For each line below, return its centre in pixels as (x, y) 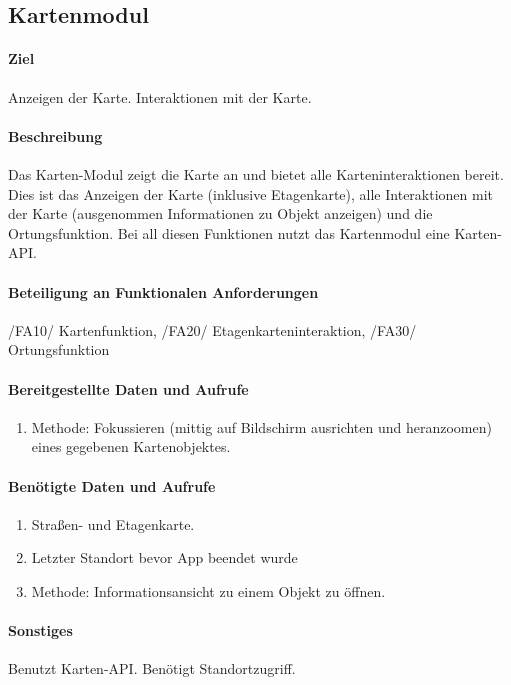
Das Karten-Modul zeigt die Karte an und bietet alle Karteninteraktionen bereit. (256, 173)
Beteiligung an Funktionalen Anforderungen (163, 291)
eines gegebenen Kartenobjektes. (131, 446)
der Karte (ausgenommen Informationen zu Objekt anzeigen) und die (220, 213)
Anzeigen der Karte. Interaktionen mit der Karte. (160, 96)
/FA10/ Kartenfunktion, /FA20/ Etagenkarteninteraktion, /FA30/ (212, 329)
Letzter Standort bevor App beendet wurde (164, 557)
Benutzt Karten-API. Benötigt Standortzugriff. (152, 668)
